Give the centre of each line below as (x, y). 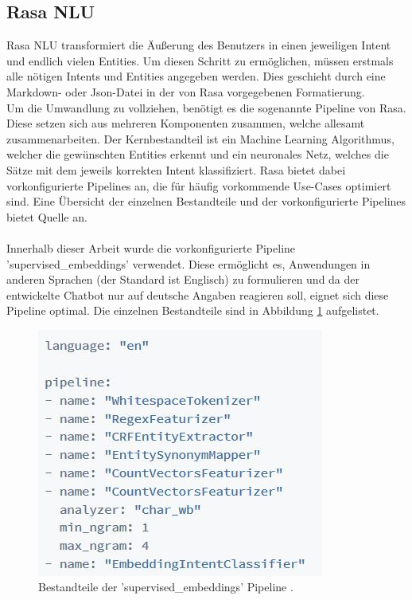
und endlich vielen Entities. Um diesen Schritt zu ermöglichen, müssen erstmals (200, 60)
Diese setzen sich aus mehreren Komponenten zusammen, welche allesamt (186, 123)
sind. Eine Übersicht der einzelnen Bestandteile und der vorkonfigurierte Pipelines (206, 201)
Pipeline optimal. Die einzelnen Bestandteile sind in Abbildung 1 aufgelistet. (193, 310)
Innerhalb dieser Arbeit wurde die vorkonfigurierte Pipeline (151, 247)
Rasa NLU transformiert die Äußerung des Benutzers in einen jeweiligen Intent (199, 45)
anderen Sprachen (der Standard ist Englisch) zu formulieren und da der (183, 279)
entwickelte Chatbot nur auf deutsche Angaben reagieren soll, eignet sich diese (198, 294)
